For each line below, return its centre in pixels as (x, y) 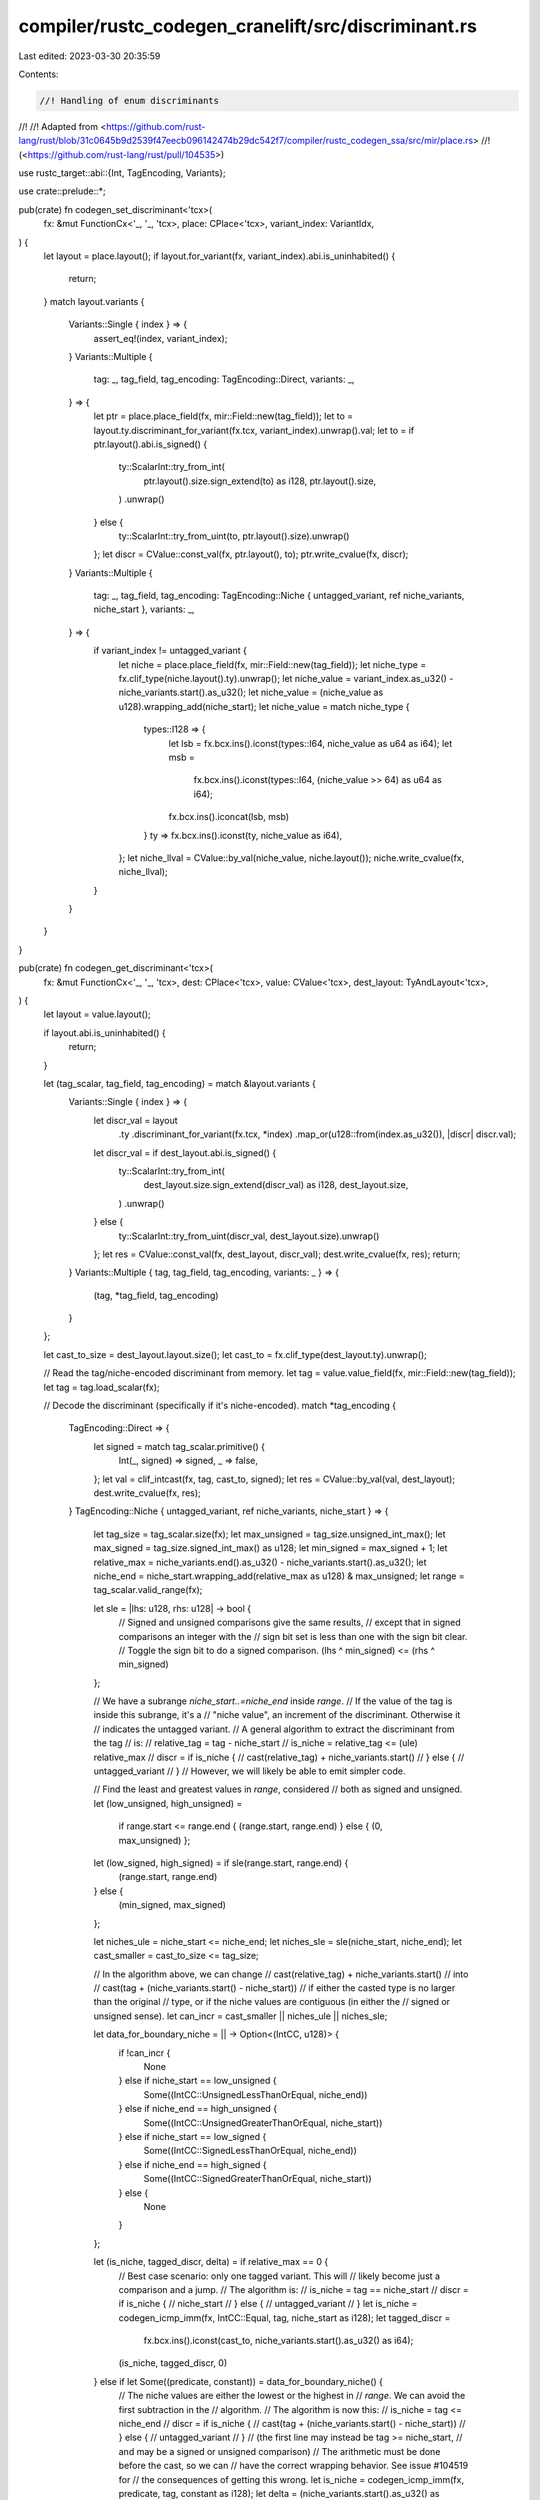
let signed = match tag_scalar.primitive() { (179, 1446)
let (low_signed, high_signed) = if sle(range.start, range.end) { (221, 1862)
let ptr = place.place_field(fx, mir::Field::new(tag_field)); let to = (223, 416)
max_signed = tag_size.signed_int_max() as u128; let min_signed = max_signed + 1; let (270, 1548)
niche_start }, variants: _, (144, 609)
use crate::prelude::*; (62, 191)
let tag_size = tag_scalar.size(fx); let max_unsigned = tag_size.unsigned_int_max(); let (269, 1534)
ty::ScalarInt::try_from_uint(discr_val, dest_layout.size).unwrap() (249, 1236)
